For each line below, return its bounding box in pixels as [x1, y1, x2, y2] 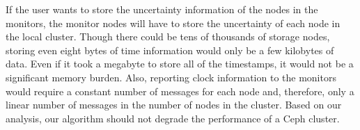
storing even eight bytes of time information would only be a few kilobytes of [6, 42, 334, 57]
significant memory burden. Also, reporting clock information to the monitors [6, 70, 336, 84]
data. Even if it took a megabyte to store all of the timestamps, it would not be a [6, 56, 354, 71]
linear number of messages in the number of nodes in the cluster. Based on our [6, 97, 342, 112]
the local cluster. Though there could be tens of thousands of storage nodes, [6, 29, 330, 44]
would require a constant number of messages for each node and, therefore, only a [6, 83, 354, 98]
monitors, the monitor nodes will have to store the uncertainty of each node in [6, 15, 341, 30]
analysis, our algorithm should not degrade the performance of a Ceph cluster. [6, 111, 340, 125]
